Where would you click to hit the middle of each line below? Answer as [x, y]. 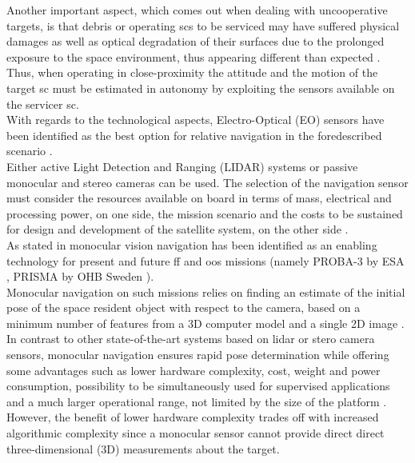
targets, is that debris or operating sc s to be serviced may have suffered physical [203, 25]
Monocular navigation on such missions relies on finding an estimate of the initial [206, 291]
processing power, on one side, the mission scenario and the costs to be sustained [205, 213]
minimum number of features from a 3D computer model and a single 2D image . [206, 323]
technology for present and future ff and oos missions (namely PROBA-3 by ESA [206, 260]
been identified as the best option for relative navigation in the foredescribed [194, 135]
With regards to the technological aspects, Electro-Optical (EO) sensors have [196, 120]
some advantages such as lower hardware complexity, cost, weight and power [194, 370]
